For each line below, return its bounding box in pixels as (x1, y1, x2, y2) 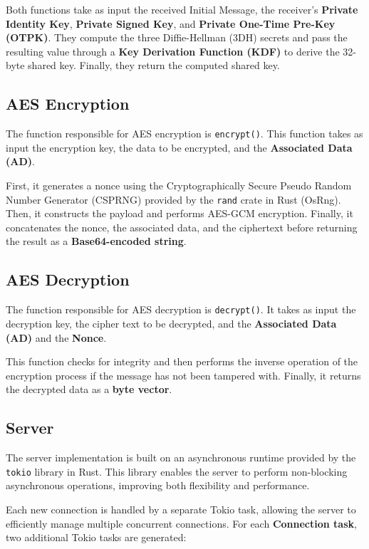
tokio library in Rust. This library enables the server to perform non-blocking (6, 464, 348, 479)
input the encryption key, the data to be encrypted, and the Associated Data (6, 140, 353, 155)
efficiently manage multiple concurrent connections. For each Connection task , (6, 516, 357, 530)
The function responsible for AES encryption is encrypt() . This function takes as (6, 126, 363, 141)
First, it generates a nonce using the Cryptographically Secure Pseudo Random (6, 178, 352, 193)
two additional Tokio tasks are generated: (6, 530, 187, 545)
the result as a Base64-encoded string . (6, 234, 187, 249)
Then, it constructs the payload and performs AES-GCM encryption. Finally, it (6, 206, 353, 221)
